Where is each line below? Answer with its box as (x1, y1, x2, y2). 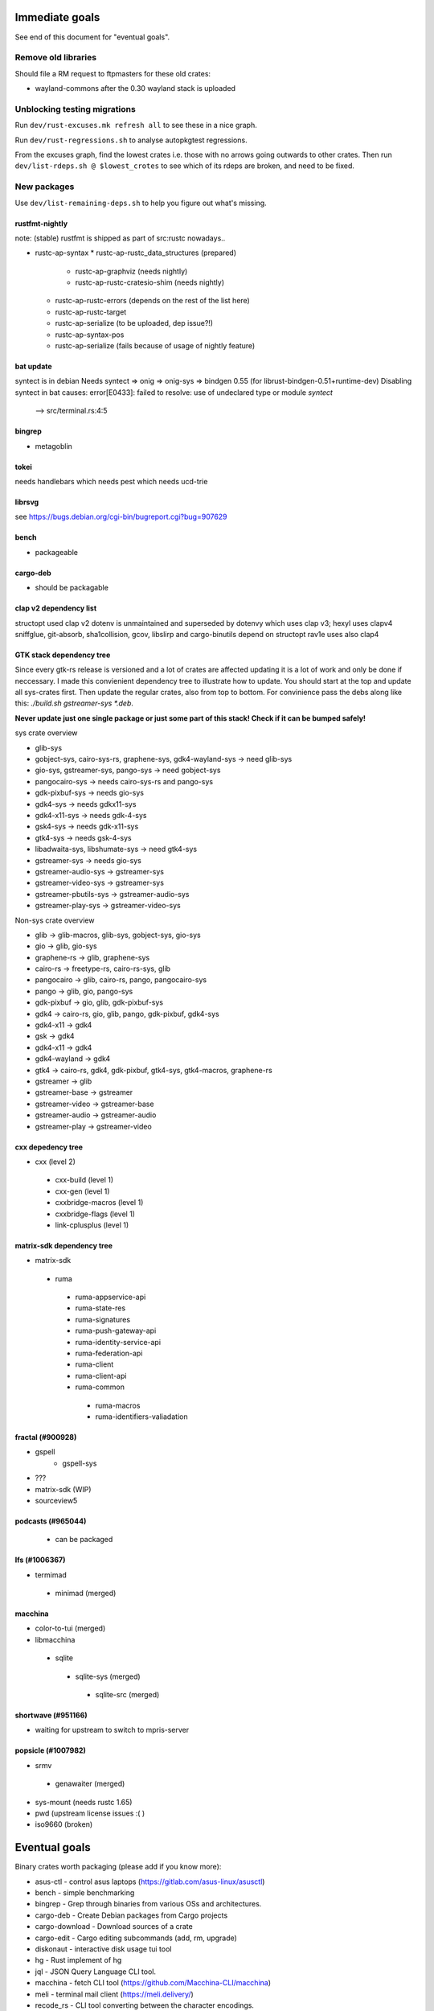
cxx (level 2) (35, 1157, 76, 1166)
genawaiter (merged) (55, 1779, 125, 1789)
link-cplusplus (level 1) (55, 1219, 129, 1230)
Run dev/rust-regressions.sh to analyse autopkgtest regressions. (14, 135, 248, 145)
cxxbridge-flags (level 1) (55, 1209, 136, 1219)
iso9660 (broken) (35, 1820, 93, 1829)
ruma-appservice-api (75, 1292, 146, 1302)
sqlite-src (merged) (95, 1690, 160, 1700)
